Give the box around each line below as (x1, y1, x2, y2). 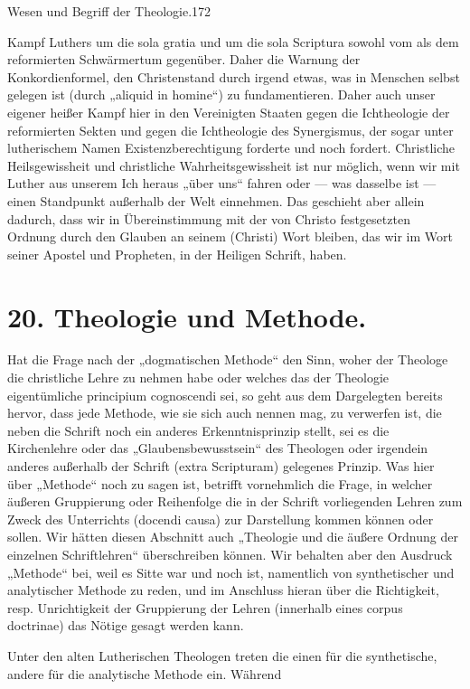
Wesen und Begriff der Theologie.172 (7, 2, 211, 20)
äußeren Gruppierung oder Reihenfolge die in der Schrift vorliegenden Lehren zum (7, 492, 463, 511)
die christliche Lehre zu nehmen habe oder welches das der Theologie (7, 368, 390, 387)
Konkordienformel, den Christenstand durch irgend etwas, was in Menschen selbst (7, 67, 460, 86)
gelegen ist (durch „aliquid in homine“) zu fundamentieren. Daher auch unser (7, 85, 436, 104)
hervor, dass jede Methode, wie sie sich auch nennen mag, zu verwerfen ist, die (7, 403, 442, 422)
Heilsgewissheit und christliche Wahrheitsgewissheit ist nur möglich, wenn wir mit (7, 156, 460, 175)
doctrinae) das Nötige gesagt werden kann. (7, 616, 244, 635)
